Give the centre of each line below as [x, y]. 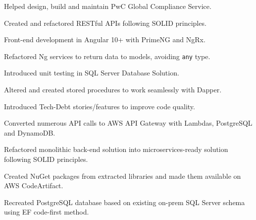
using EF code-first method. [47, 212]
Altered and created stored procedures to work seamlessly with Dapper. [113, 90]
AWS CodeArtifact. [34, 185]
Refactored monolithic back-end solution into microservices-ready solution [116, 149]
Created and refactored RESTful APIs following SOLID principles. [105, 23]
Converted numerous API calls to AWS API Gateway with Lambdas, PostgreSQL [128, 123]
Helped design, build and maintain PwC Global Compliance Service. [108, 6]
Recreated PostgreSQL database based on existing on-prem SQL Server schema [125, 202]
